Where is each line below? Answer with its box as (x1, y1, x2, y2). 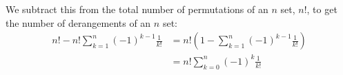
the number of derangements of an (6, 15, 151, 30)
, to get (306, 2, 337, 16)
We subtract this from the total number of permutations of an (6, 2, 268, 16)
